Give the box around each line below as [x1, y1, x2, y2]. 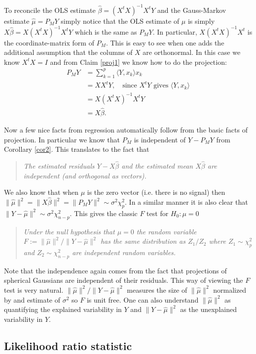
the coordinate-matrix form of [4, 37, 94, 47]
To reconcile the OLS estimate [4, 4, 96, 15]
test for [146, 208, 169, 218]
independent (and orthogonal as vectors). [23, 170, 146, 180]
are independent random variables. [72, 247, 176, 257]
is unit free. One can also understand [86, 294, 199, 305]
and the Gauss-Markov [157, 4, 226, 15]
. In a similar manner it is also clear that [125, 197, 248, 207]
